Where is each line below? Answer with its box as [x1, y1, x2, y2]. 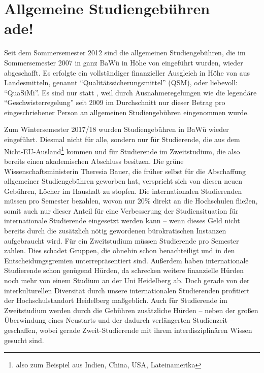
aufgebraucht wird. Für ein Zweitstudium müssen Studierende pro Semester [4, 235, 239, 246]
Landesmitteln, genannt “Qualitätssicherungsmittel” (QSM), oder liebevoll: [4, 77, 238, 88]
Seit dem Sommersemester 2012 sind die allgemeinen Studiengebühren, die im [4, 47, 246, 58]
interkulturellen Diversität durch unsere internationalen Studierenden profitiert [4, 285, 250, 295]
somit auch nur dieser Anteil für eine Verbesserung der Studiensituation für [4, 205, 239, 216]
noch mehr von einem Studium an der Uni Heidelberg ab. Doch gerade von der [4, 275, 250, 286]
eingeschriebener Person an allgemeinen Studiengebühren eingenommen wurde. [4, 107, 249, 117]
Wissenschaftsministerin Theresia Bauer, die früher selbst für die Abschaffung [4, 165, 246, 176]
